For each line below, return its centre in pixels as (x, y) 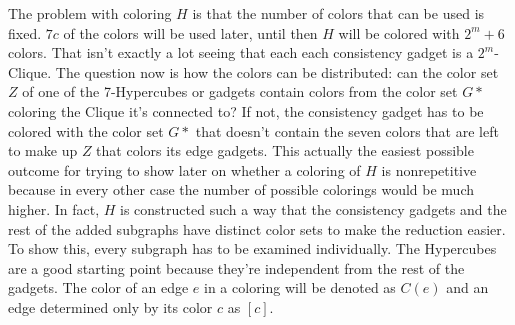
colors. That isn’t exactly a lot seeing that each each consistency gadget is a (241, 52)
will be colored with (399, 32)
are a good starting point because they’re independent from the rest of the (236, 267)
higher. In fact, (54, 208)
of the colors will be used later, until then (190, 32)
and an (467, 287)
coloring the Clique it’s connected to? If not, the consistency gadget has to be (246, 110)
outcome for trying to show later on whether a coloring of (184, 169)
